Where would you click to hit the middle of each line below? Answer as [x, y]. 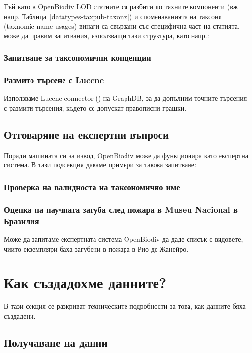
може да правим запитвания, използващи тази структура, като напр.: [107, 35]
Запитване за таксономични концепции [78, 57]
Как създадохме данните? [85, 282]
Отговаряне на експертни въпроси [86, 135]
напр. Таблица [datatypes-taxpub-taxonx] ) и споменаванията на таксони [113, 16]
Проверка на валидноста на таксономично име [92, 186]
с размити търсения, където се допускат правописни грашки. [95, 108]
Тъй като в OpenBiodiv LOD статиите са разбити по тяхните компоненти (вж [121, 6]
